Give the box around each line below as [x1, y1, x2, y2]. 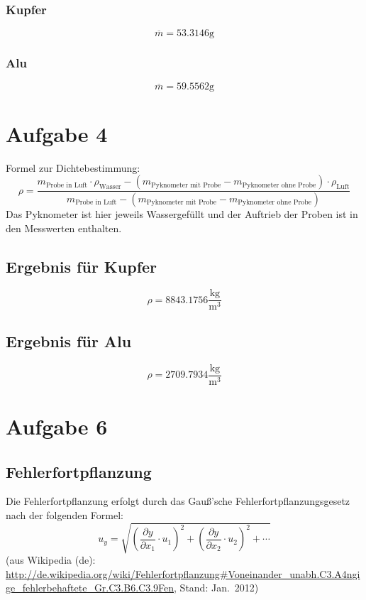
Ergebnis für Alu [6, 329, 132, 351]
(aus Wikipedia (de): [6, 552, 96, 567]
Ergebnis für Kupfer [6, 255, 157, 277]
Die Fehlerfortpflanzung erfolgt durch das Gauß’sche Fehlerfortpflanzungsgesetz [6, 493, 350, 508]
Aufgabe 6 [6, 411, 108, 440]
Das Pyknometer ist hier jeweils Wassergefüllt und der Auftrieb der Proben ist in [6, 207, 358, 222]
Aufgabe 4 [6, 119, 108, 148]
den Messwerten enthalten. [6, 220, 122, 235]
